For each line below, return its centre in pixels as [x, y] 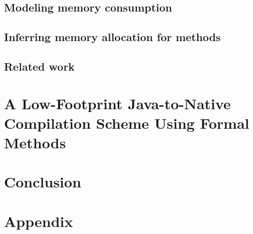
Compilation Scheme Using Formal [127, 123]
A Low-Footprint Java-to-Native [117, 103]
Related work [40, 66]
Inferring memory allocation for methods [112, 37]
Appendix [39, 221]
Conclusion [43, 182]
